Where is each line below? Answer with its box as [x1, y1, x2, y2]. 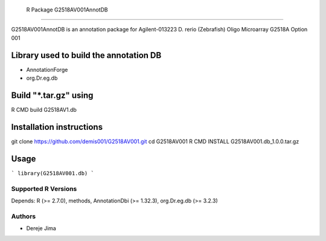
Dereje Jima [26, 225, 57, 232]
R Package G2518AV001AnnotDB [26, 6, 108, 13]
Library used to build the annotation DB [11, 50, 162, 60]
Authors [11, 212, 36, 220]
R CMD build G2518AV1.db [11, 106, 77, 113]
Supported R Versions [11, 184, 77, 193]
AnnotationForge [26, 66, 68, 73]
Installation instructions [11, 121, 103, 132]
